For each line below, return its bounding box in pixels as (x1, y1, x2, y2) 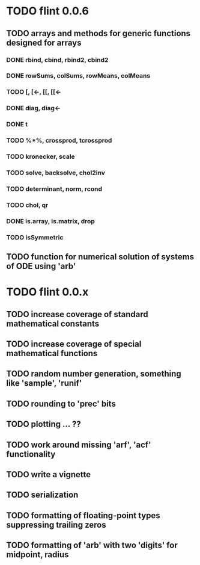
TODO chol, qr (6, 200, 49, 209)
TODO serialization (6, 490, 79, 500)
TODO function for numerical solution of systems (6, 252, 194, 262)
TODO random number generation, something (6, 369, 181, 379)
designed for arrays (6, 37, 82, 48)
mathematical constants (6, 318, 100, 329)
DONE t (6, 120, 28, 129)
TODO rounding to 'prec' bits (6, 398, 116, 409)
